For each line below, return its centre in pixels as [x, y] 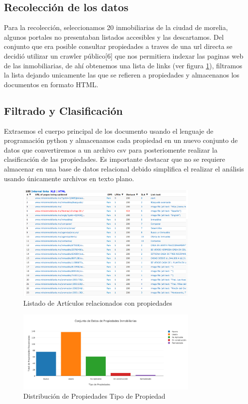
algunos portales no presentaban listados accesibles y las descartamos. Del [114, 37]
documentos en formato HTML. [51, 84]
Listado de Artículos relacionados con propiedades [98, 303]
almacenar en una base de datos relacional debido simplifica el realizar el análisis [124, 168]
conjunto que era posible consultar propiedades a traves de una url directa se [118, 46]
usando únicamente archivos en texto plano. [69, 178]
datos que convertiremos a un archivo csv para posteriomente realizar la [111, 149]
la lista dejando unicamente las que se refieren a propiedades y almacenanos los [122, 75]
